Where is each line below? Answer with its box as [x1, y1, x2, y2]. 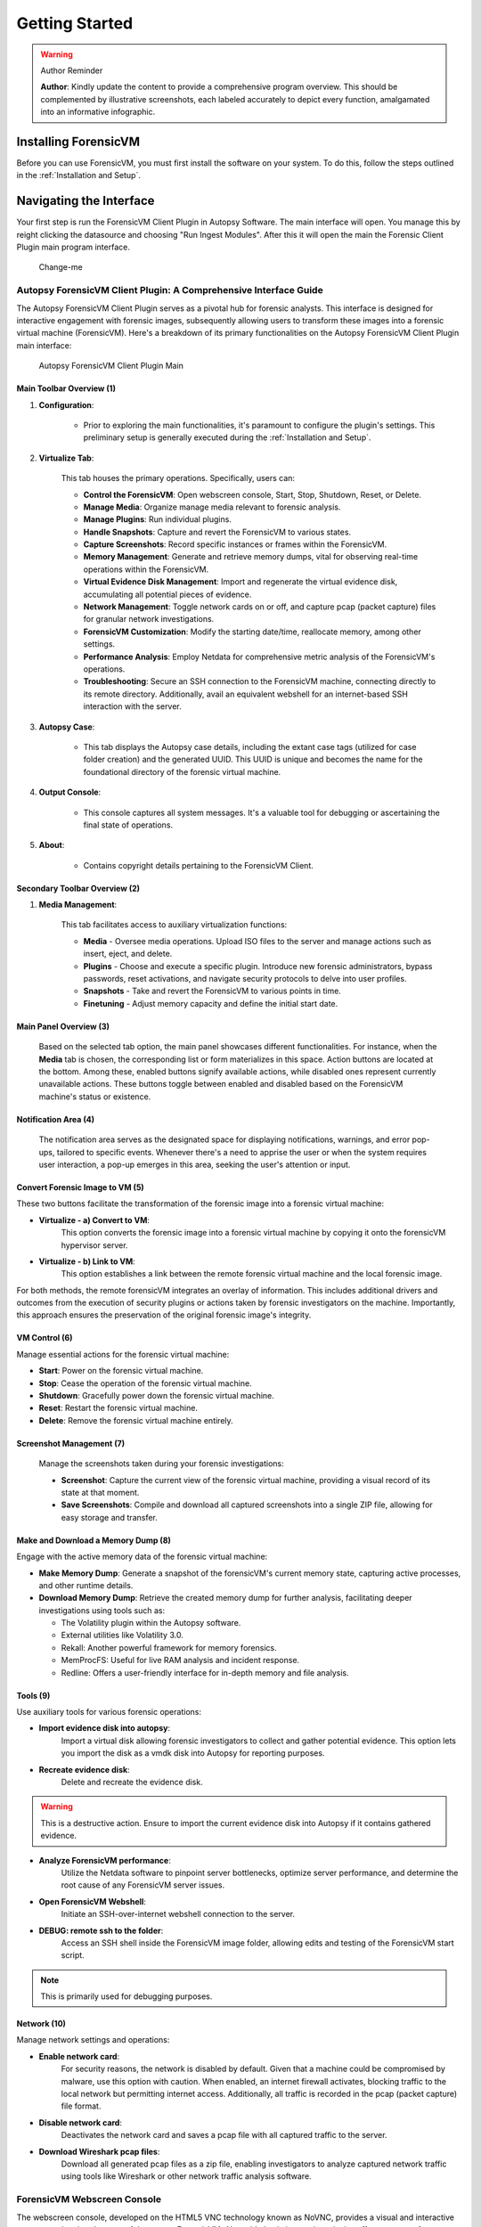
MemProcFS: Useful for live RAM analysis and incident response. [61, 1655, 300, 1666]
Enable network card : [38, 2051, 120, 2061]
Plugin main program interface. [16, 241, 131, 253]
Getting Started [16, 13, 134, 33]
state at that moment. [61, 1487, 140, 1497]
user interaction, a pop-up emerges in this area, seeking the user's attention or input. [38, 1159, 351, 1170]
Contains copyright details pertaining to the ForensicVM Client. [83, 860, 314, 870]
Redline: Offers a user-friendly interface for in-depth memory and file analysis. [61, 1667, 349, 1678]
